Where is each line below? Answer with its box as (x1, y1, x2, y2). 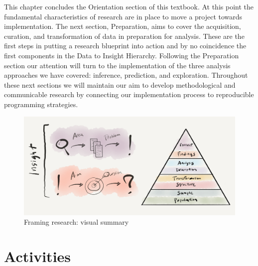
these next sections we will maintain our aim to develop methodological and (4, 79, 236, 90)
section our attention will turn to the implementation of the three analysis (4, 60, 231, 70)
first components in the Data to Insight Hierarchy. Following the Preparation (4, 50, 239, 60)
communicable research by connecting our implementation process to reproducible (4, 89, 254, 100)
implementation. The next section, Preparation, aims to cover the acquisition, (4, 21, 241, 31)
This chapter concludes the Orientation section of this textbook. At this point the (4, 1, 254, 11)
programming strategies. (4, 99, 78, 109)
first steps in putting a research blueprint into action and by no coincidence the (4, 40, 247, 51)
